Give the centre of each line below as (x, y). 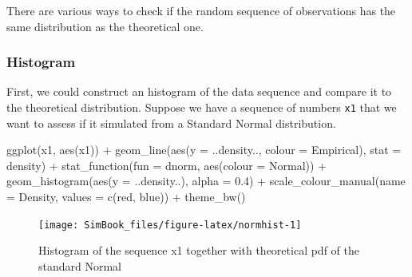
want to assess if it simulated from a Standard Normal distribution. (171, 123)
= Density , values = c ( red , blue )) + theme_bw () (126, 197)
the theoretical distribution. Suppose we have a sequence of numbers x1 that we (202, 107)
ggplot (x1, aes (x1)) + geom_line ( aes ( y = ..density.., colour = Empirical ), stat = (204, 150)
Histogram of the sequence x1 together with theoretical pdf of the (199, 250)
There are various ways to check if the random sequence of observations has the (201, 10)
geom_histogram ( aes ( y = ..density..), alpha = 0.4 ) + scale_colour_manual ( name (206, 181)
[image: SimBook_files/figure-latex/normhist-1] (170, 225)
